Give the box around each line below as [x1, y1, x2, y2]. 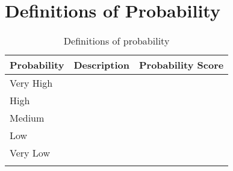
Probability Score [139, 58, 224, 72]
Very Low [10, 146, 50, 160]
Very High [10, 76, 53, 90]
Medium [10, 111, 45, 125]
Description [73, 58, 129, 72]
